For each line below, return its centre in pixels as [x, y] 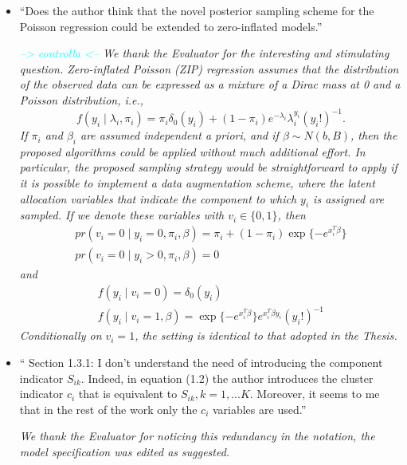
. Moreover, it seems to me [315, 394]
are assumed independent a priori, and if [179, 135]
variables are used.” [259, 409]
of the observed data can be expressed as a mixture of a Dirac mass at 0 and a [210, 84]
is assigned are [349, 198]
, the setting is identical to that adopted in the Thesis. [266, 335]
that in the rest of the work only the [108, 409]
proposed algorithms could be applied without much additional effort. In [192, 151]
